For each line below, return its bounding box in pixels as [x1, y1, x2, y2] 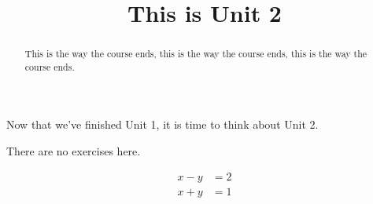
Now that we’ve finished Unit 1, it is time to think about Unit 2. [6, 116, 319, 133]
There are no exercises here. [6, 143, 141, 159]
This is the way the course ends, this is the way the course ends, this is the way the [24, 47, 367, 60]
